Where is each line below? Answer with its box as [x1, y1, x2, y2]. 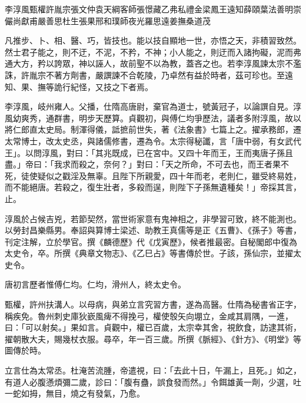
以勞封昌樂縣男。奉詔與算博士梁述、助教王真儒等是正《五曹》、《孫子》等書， [5, 224, 301, 236]
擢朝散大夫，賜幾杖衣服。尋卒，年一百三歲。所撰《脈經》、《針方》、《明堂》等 [5, 332, 301, 345]
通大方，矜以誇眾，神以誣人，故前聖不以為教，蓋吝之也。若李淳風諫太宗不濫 [5, 57, 301, 70]
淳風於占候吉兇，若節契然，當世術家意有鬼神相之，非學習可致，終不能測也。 [5, 212, 301, 224]
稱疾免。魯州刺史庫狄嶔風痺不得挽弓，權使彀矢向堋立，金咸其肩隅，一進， [5, 309, 293, 322]
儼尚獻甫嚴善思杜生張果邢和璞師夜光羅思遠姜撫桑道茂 [5, 14, 211, 27]
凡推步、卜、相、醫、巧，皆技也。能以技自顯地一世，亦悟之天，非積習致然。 [5, 34, 301, 47]
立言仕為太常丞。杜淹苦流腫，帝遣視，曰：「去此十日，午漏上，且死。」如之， [5, 364, 301, 376]
